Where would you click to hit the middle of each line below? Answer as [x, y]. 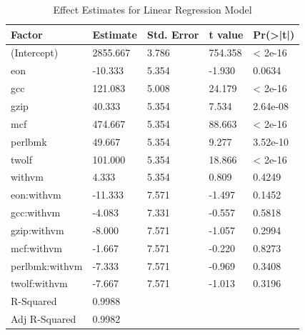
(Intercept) [35, 52]
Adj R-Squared [44, 319]
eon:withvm [36, 195]
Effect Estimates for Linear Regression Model [152, 9]
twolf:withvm [39, 283]
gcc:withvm [36, 212]
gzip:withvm [37, 230]
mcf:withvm [36, 247]
